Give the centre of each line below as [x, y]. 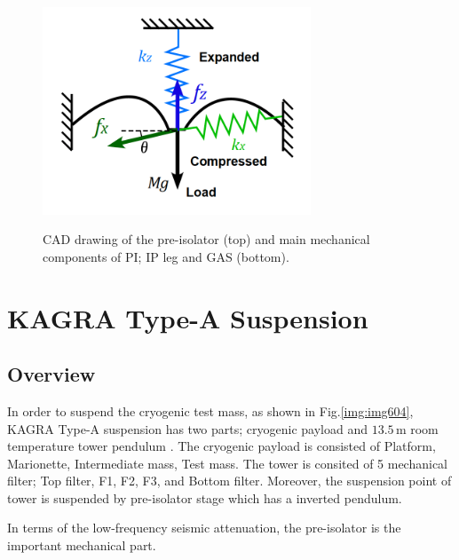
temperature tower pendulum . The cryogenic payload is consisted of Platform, [222, 446]
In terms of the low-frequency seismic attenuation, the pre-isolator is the [204, 528]
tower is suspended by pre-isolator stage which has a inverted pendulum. [205, 497]
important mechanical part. [82, 545]
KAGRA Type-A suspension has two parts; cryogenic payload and [187, 428]
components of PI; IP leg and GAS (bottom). [166, 256]
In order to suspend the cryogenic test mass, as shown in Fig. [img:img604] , [210, 410]
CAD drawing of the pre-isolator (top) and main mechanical [206, 239]
